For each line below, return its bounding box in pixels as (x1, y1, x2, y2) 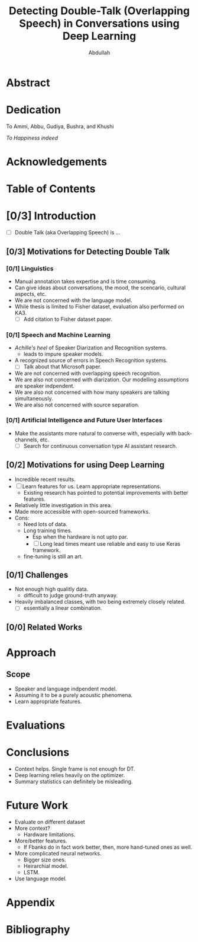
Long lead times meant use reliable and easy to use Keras (40, 540, 181, 547)
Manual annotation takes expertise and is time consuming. (14, 278, 157, 285)
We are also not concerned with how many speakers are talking (14, 389, 170, 396)
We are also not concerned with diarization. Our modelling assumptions (14, 376, 189, 383)
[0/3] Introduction (6, 209, 96, 223)
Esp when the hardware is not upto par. (32, 533, 128, 540)
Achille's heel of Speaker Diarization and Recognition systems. (14, 344, 167, 351)
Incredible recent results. (14, 476, 76, 483)
